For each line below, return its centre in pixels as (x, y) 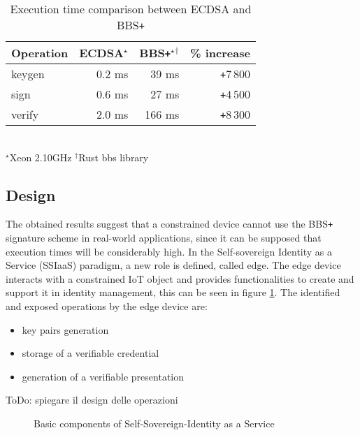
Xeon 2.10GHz (41, 157)
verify (25, 114)
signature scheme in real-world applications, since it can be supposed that (164, 238)
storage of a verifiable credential (91, 353)
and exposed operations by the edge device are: (107, 306)
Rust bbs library (114, 157)
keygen (28, 74)
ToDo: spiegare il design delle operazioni (92, 400)
